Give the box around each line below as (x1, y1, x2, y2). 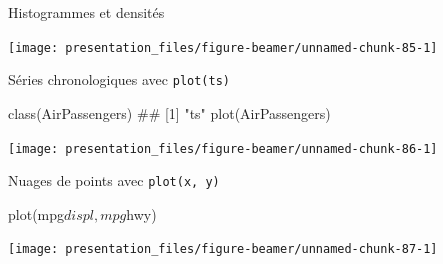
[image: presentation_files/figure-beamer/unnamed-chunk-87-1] (8, 242, 438, 257)
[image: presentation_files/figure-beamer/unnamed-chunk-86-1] (8, 141, 438, 156)
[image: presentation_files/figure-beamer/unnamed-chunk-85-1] (8, 40, 438, 55)
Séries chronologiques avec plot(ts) (8, 69, 230, 90)
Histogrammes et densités (8, 2, 165, 22)
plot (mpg (8, 203, 65, 224)
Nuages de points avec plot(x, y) (8, 170, 220, 191)
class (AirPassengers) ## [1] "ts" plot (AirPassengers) (8, 102, 331, 123)
